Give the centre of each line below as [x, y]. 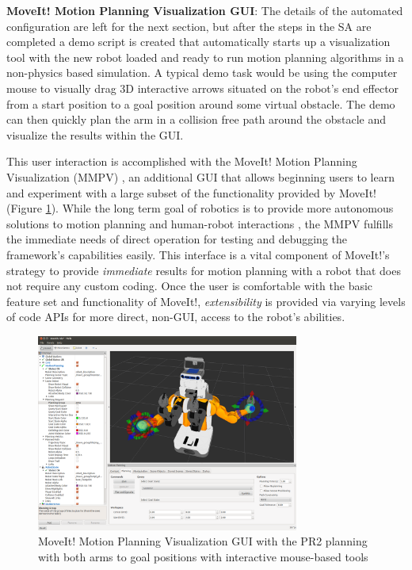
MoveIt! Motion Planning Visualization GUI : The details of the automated [205, 10]
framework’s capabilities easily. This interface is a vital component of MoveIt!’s [198, 254]
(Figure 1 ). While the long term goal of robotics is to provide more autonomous [200, 208]
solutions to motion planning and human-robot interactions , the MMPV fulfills [200, 223]
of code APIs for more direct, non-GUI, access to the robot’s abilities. [176, 317]
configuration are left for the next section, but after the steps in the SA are [189, 26]
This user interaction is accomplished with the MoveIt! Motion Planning [182, 161]
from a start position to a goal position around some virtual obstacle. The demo [201, 103]
